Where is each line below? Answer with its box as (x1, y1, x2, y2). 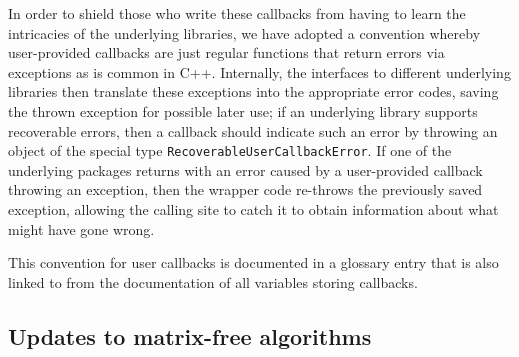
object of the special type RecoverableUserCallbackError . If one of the (8, 140, 452, 161)
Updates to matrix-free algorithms (8, 320, 372, 351)
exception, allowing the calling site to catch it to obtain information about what (8, 199, 499, 219)
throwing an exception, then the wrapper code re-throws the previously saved (8, 179, 483, 200)
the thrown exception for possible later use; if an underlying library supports (8, 100, 478, 121)
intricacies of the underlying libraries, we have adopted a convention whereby (8, 22, 481, 43)
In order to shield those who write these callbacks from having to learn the (8, 3, 466, 23)
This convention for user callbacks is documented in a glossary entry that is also (8, 252, 499, 273)
